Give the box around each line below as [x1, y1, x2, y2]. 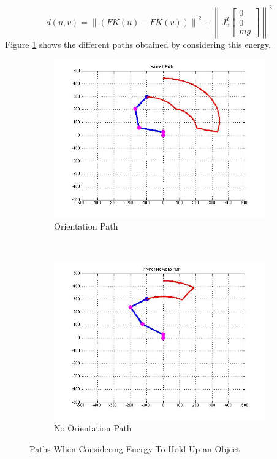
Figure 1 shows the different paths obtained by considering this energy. [5, 37, 271, 50]
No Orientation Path [54, 422, 132, 434]
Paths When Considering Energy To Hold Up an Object [29, 442, 240, 455]
